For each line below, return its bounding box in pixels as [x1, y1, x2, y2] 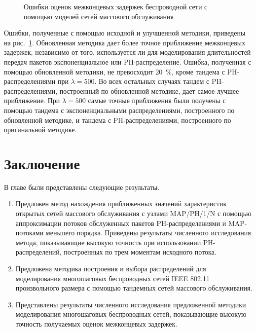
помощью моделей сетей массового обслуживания [24, 11, 174, 21]
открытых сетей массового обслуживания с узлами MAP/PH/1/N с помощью [15, 208, 252, 219]
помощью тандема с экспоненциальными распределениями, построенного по [4, 105, 235, 115]
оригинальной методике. [4, 124, 77, 135]
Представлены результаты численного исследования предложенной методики [15, 299, 246, 309]
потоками [15, 227, 44, 238]
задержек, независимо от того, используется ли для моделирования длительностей [4, 47, 251, 57]
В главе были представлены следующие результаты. [4, 182, 160, 192]
